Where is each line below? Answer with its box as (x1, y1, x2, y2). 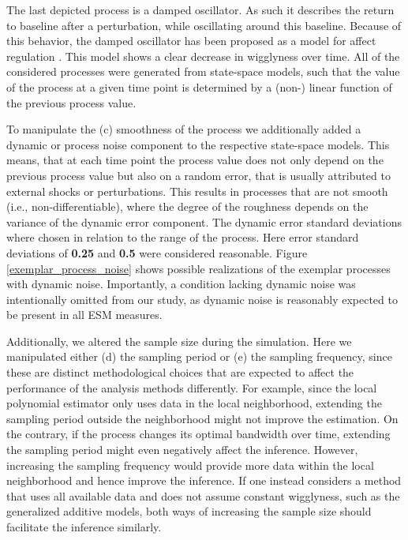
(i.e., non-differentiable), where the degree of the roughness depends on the (6, 198, 369, 215)
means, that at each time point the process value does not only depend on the (6, 152, 384, 168)
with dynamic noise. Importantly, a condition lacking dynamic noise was (6, 276, 356, 292)
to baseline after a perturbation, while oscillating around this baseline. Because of (6, 17, 402, 33)
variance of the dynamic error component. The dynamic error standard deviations (6, 213, 402, 230)
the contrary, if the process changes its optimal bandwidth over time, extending (6, 426, 391, 442)
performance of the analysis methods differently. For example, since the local (6, 379, 377, 396)
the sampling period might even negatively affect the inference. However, (6, 441, 358, 458)
